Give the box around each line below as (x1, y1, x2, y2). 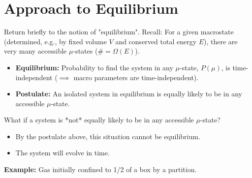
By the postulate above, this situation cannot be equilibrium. (15, 131, 200, 141)
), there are (204, 36, 238, 46)
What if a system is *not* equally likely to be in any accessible (4, 115, 194, 125)
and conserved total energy (115, 36, 197, 46)
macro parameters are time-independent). (73, 72, 199, 82)
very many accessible (4, 46, 67, 56)
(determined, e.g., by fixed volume (4, 36, 107, 46)
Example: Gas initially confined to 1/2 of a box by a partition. (4, 164, 197, 175)
